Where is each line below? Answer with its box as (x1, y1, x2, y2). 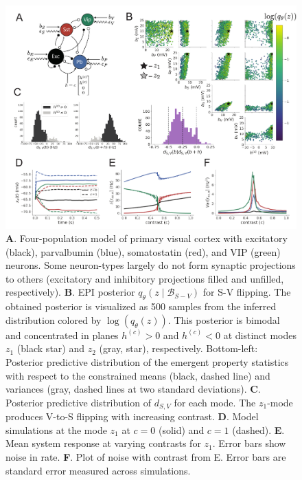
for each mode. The (174, 395, 256, 409)
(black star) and (16, 341, 84, 356)
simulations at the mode (5, 422, 107, 437)
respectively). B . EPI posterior (5, 285, 135, 299)
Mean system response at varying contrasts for (5, 436, 201, 450)
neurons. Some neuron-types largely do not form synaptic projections (5, 258, 296, 272)
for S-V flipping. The (202, 285, 291, 299)
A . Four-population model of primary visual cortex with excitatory (5, 231, 288, 246)
